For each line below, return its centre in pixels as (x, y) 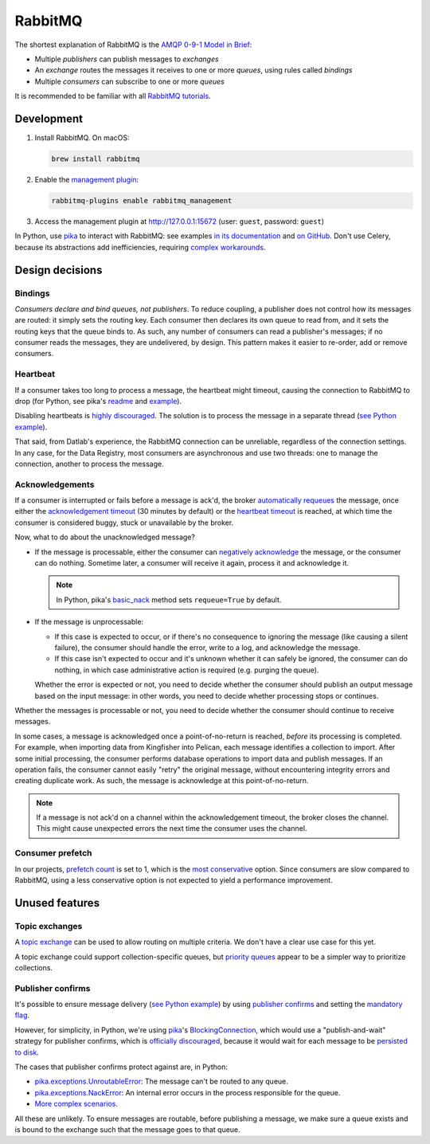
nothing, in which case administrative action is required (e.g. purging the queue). (187, 670)
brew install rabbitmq (96, 159)
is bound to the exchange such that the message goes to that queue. (127, 1129)
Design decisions (59, 270)
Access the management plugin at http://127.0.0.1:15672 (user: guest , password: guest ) (180, 221)
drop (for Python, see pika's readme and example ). (98, 401)
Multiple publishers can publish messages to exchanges (127, 59)
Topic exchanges (49, 926)
